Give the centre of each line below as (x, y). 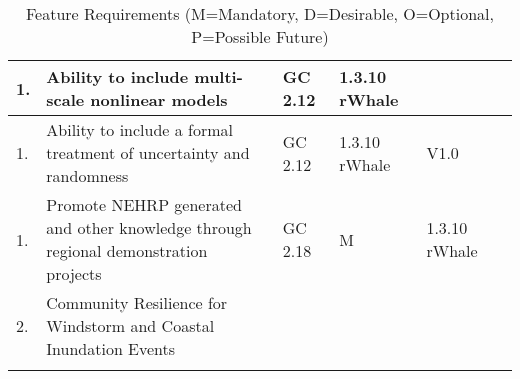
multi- (218, 76)
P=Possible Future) (260, 36)
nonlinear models (159, 99)
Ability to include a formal (140, 129)
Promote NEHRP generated (144, 204)
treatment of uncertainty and (148, 152)
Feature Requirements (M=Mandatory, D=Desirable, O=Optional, (260, 13)
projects (74, 273)
